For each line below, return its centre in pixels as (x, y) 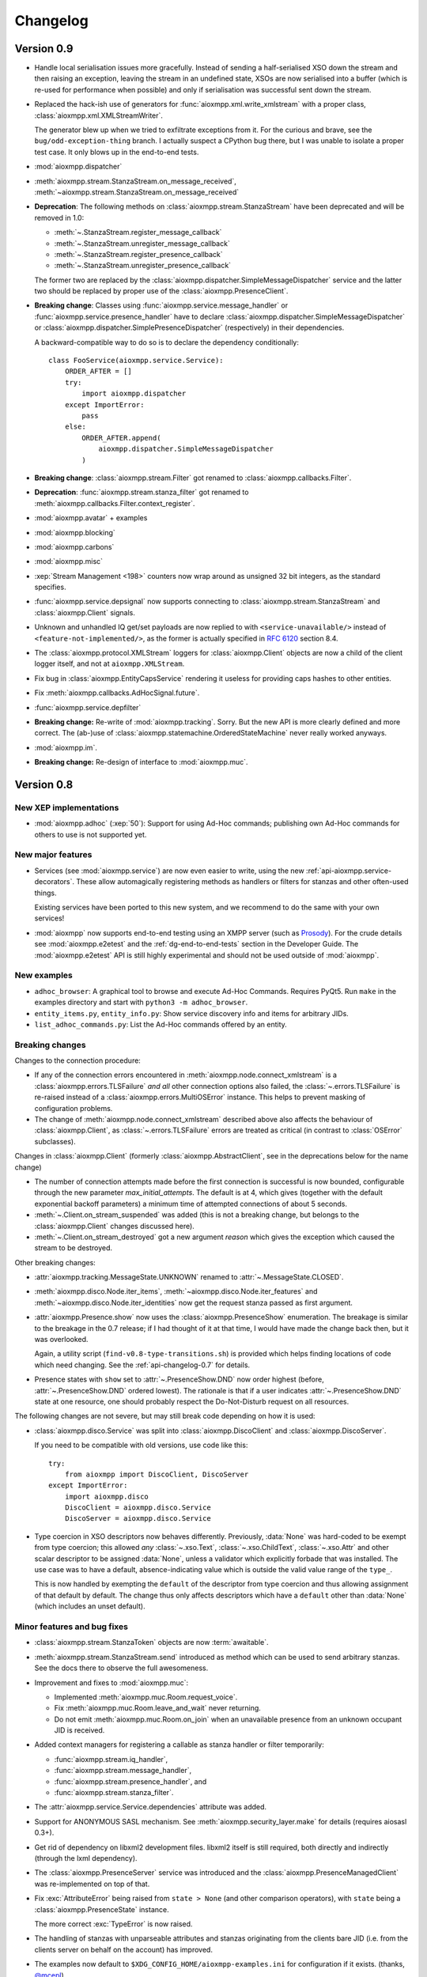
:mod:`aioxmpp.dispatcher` (78, 167)
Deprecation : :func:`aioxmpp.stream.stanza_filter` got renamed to (142, 492)
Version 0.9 (44, 49)
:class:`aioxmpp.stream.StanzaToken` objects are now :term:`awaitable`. (151, 1642)
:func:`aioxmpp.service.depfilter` (88, 707)
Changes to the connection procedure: (78, 1060)
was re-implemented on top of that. (92, 1884)
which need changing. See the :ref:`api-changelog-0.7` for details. (142, 1365)
